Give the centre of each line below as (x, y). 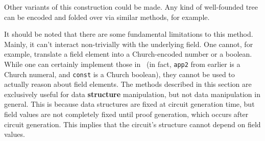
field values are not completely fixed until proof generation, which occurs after (126, 114)
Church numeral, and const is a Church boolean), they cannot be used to (119, 74)
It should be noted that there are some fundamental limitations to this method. (129, 34)
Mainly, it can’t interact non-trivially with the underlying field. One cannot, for (129, 44)
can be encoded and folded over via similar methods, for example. (107, 17)
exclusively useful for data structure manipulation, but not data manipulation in (132, 94)
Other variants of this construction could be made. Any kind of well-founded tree (131, 7)
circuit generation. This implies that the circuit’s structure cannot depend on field (132, 124)
